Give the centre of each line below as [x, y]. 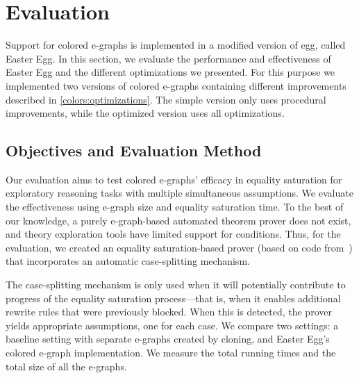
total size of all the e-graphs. [66, 366]
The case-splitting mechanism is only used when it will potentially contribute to [176, 285]
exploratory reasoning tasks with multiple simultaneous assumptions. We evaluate [179, 193]
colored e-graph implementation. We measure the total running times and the [171, 353]
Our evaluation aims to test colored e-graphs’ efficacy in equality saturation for [174, 179]
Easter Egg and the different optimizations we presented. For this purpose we [170, 72]
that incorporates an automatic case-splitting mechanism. [128, 261]
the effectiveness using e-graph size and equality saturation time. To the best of [175, 207]
